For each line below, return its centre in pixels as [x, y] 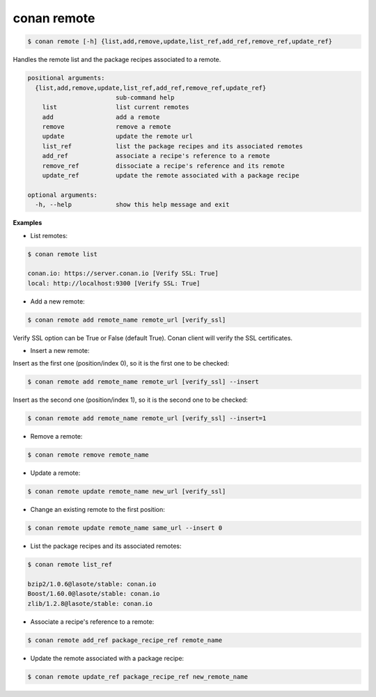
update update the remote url [117, 136]
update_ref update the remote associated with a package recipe [171, 175]
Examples [28, 223]
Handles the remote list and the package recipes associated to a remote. [117, 60]
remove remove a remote [107, 127]
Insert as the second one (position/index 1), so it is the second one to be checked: [131, 400]
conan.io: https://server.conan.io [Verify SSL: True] [123, 274]
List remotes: [49, 235]
